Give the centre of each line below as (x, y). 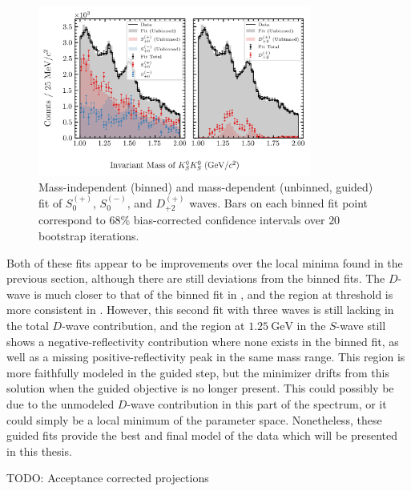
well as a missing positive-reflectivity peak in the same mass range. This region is (206, 357)
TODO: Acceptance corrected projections (108, 478)
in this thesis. (39, 451)
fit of (50, 202)
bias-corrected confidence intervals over (229, 220)
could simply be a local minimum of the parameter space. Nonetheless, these (194, 419)
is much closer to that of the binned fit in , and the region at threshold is (214, 294)
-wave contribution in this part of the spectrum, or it (257, 403)
